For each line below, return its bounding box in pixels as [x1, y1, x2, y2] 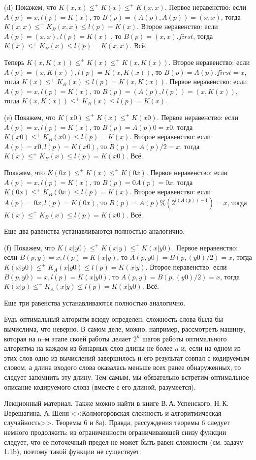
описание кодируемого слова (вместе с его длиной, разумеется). [4, 381, 196, 392]
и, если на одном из [181, 343, 241, 353]
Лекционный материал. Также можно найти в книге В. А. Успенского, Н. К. [4, 398, 229, 408]
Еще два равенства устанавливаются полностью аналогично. [4, 226, 185, 236]
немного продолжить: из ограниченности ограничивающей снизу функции [4, 427, 226, 437]
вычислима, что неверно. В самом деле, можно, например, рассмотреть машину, [4, 324, 246, 334]
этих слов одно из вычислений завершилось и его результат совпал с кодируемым [4, 352, 250, 363]
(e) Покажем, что [4, 112, 56, 122]
